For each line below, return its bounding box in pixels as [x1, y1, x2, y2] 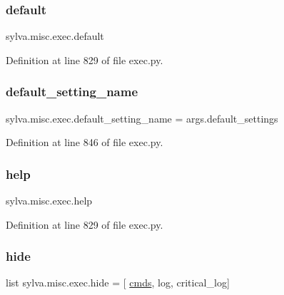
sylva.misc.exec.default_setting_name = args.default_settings [6, 110, 278, 125]
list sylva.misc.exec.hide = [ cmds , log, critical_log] [6, 275, 230, 290]
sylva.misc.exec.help [6, 193, 93, 208]
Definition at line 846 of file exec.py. [6, 135, 163, 150]
